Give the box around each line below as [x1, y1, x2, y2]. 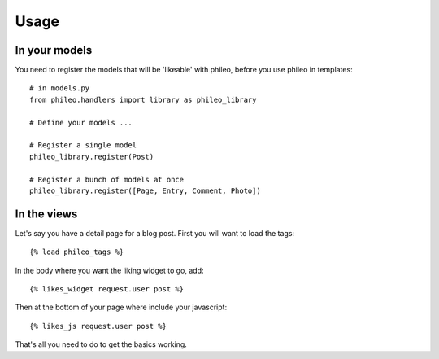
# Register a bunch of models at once [29, 175, 185, 184]
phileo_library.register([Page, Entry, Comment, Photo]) [29, 186, 262, 195]
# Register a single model [29, 141, 137, 150]
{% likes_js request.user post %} [29, 322, 167, 331]
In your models [15, 43, 93, 57]
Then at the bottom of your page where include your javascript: [15, 302, 228, 313]
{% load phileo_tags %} [29, 247, 124, 256]
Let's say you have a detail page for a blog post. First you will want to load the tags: [15, 228, 295, 238]
